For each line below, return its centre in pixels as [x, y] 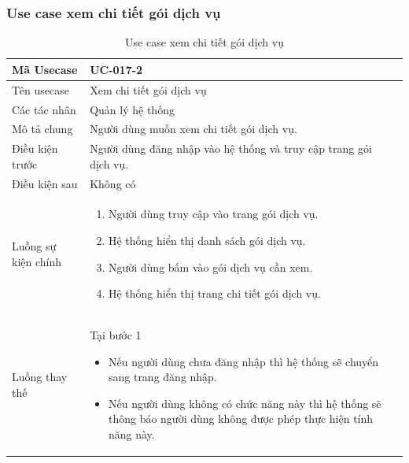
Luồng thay [40, 377]
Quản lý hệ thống [132, 109]
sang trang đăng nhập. [162, 377]
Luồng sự [34, 246]
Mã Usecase [45, 69]
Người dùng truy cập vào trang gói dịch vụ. [213, 214]
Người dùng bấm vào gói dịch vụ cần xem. [210, 267]
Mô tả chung [42, 129]
